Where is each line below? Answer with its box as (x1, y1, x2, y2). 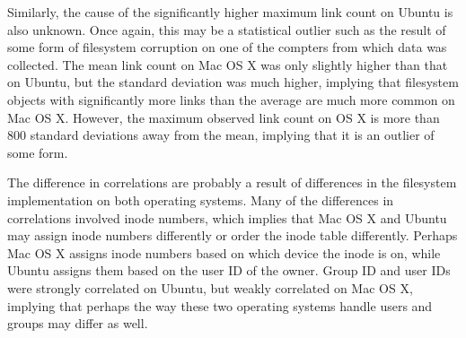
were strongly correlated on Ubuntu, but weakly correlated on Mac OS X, (7, 278, 413, 297)
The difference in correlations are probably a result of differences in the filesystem (7, 173, 457, 192)
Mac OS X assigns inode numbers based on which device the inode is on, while (7, 243, 441, 262)
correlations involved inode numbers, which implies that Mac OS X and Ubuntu (7, 208, 447, 227)
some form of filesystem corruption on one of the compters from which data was (7, 38, 447, 56)
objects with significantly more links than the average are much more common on (7, 90, 455, 108)
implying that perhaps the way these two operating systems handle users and (7, 296, 433, 315)
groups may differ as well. (7, 314, 148, 333)
